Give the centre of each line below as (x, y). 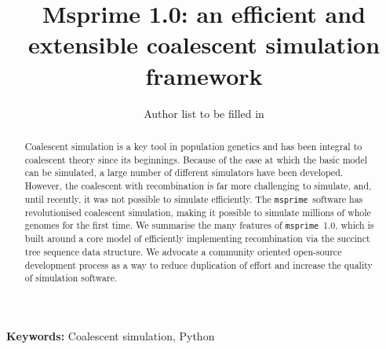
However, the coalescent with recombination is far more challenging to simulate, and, (198, 185)
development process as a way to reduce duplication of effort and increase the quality (198, 265)
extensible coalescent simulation (204, 44)
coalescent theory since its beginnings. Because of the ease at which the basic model (196, 159)
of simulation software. (71, 278)
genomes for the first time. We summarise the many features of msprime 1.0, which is (199, 225)
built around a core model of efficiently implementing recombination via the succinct (197, 239)
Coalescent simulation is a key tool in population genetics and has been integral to (193, 146)
